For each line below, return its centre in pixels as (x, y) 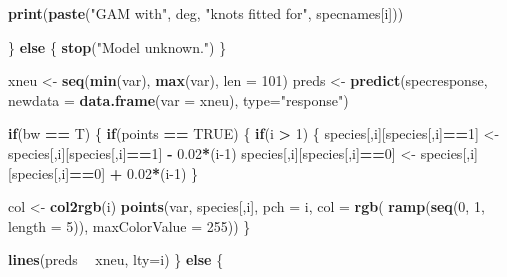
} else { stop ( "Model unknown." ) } (117, 46)
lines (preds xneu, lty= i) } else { (116, 259)
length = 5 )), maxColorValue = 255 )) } (129, 225)
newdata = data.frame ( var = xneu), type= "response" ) (178, 99)
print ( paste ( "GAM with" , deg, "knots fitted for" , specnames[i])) (206, 13)
